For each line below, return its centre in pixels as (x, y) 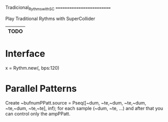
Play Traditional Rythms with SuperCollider (50, 18)
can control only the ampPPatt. (38, 114)
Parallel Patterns (41, 88)
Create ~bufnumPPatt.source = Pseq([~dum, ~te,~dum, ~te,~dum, (76, 103)
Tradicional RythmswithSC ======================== (58, 8)
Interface (25, 54)
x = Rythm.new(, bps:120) (33, 68)
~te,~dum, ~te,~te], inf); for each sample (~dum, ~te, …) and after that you (84, 108)
